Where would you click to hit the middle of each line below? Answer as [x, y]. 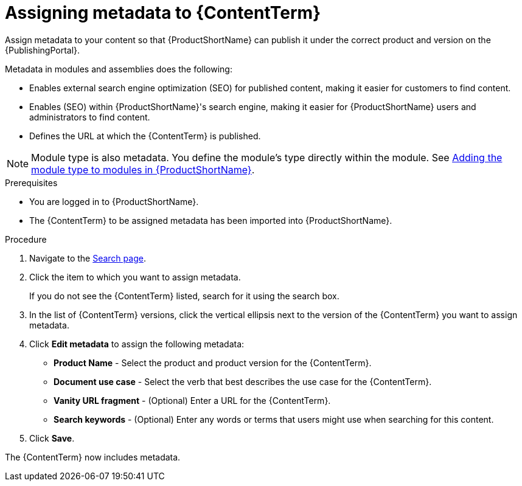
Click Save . [52, 438]
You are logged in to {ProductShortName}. [114, 201]
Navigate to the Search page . [88, 258]
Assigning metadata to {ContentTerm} [163, 13]
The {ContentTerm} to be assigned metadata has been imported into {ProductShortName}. [211, 220]
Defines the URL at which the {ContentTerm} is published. [145, 136]
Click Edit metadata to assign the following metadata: [137, 344]
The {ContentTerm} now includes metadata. [93, 457]
